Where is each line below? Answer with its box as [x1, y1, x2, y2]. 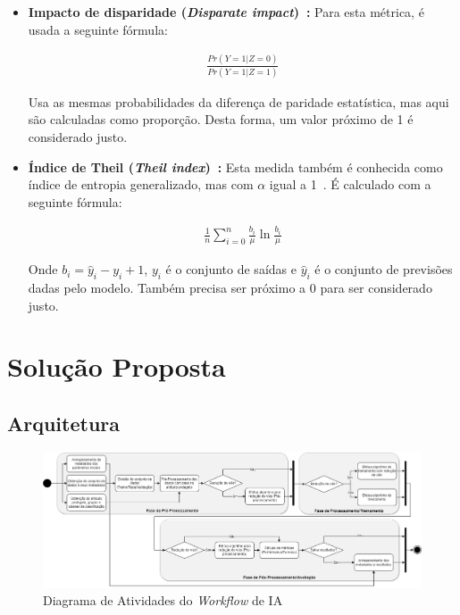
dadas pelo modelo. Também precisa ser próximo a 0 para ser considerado [28, 278, 432, 297]
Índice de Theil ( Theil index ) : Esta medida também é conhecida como [28, 157, 443, 176]
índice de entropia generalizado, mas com [28, 175, 254, 194]
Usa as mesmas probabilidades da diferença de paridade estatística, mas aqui [28, 92, 449, 111]
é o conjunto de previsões [314, 260, 453, 278]
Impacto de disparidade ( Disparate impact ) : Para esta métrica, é [28, 3, 424, 21]
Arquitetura [7, 409, 121, 436]
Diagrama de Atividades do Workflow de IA [43, 591, 283, 610]
